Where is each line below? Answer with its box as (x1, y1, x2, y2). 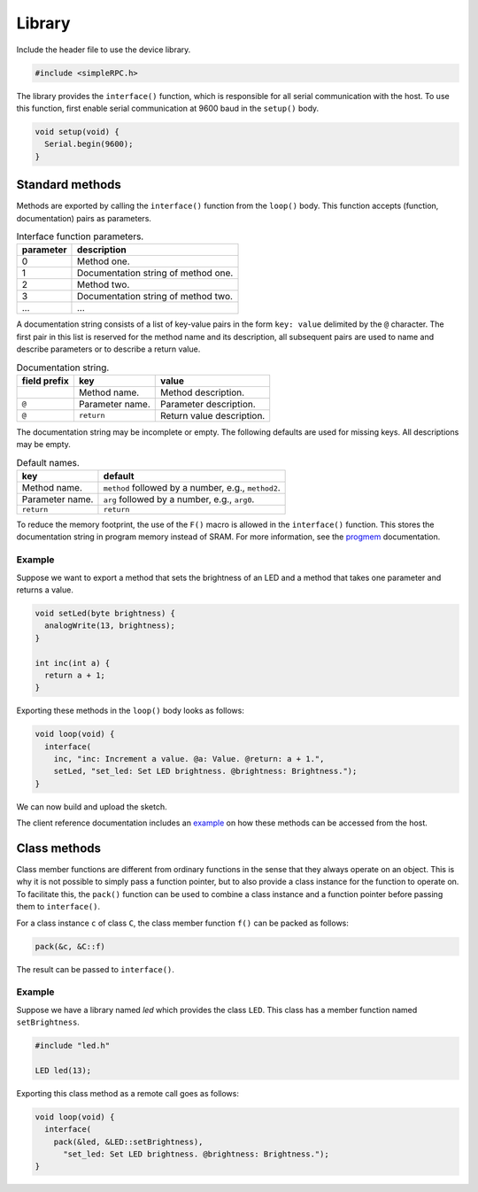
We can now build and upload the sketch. (16, 801, 167, 812)
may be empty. (16, 439, 71, 450)
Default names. (16, 456, 80, 468)
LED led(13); (35, 1065, 92, 1075)
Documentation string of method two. (76, 290, 234, 303)
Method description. (159, 386, 245, 399)
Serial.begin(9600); (44, 139, 134, 150)
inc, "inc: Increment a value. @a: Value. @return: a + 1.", (53, 754, 325, 764)
